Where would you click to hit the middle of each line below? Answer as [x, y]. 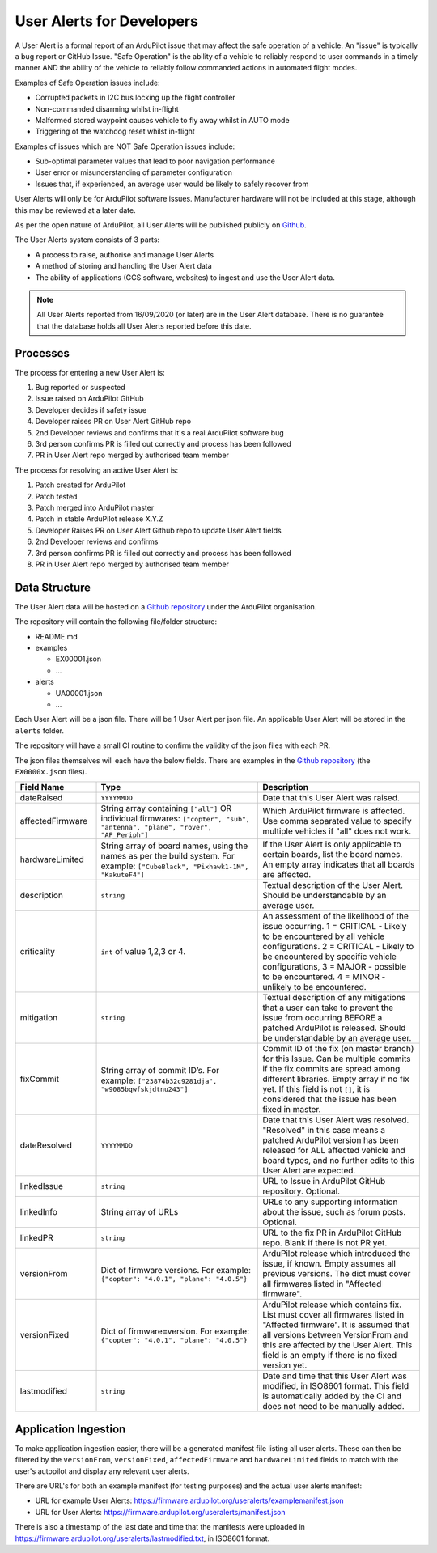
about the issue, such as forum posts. [334, 1212]
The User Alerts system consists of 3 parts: [87, 240]
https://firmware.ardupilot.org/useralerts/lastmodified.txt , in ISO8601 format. [142, 1538]
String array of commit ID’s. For [160, 1070]
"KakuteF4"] [123, 874]
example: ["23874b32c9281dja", [159, 1080]
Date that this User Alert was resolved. [336, 1120]
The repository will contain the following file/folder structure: [116, 622]
